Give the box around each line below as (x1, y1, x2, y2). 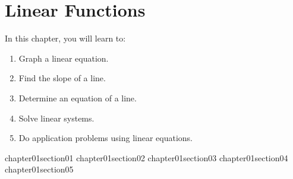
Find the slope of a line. (18, 72, 106, 84)
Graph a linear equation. (18, 52, 109, 64)
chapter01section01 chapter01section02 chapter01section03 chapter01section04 (5, 151, 288, 164)
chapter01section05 (5, 163, 74, 175)
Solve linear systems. (18, 111, 94, 124)
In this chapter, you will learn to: (5, 32, 126, 44)
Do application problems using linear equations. (18, 132, 193, 144)
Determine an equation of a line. (18, 91, 137, 104)
